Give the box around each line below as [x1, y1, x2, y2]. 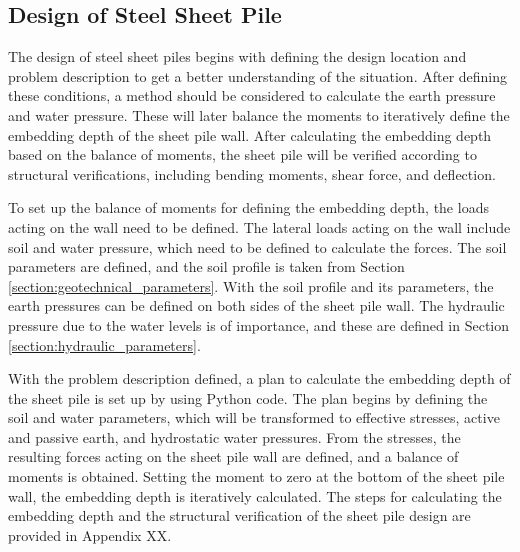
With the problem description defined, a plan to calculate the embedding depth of [8, 368, 511, 389]
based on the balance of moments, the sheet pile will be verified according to [8, 144, 477, 165]
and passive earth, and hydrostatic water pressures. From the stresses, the [8, 426, 461, 447]
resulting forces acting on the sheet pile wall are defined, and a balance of [8, 446, 459, 467]
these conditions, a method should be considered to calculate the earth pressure [8, 85, 496, 106]
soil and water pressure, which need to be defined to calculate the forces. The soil [8, 236, 507, 257]
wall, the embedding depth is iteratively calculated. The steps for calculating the [8, 485, 502, 506]
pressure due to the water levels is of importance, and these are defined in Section [8, 314, 510, 335]
